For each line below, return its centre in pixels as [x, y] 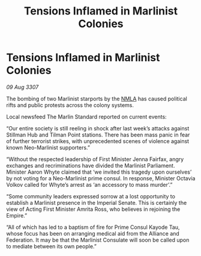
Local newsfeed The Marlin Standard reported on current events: [86, 117]
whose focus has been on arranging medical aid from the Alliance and [93, 233]
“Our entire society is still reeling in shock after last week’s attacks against [98, 128]
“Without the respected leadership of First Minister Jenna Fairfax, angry [95, 159]
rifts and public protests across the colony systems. [70, 105]
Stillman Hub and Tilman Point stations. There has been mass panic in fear [98, 135]
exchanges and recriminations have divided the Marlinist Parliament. [91, 165]
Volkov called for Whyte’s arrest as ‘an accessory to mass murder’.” [89, 184]
